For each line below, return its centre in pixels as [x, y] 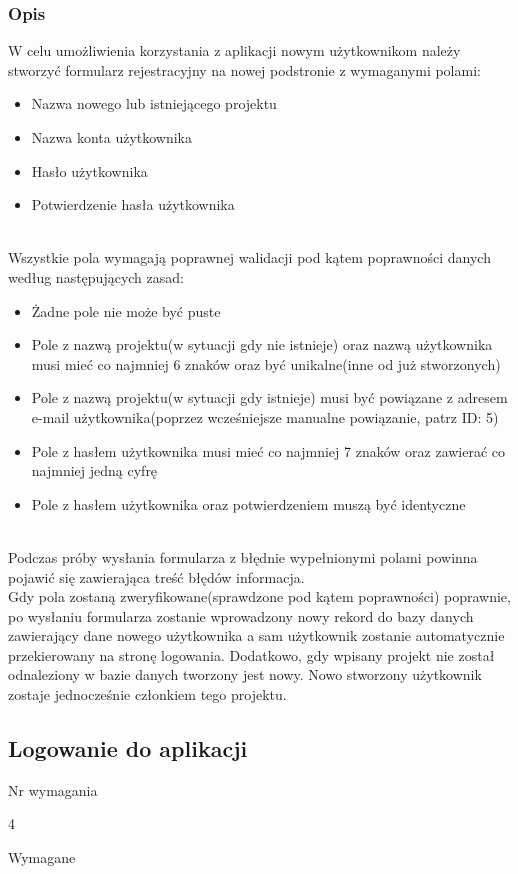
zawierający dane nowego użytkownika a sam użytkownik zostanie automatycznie [256, 635]
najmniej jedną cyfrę [94, 470]
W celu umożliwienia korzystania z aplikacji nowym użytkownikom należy [234, 50]
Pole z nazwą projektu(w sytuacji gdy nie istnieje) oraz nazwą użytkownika [262, 344]
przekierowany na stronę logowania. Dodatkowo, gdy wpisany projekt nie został [251, 654]
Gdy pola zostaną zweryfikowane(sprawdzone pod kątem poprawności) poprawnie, [259, 596]
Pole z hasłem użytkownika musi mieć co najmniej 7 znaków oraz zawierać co [268, 450]
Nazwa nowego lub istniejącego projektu [154, 103]
